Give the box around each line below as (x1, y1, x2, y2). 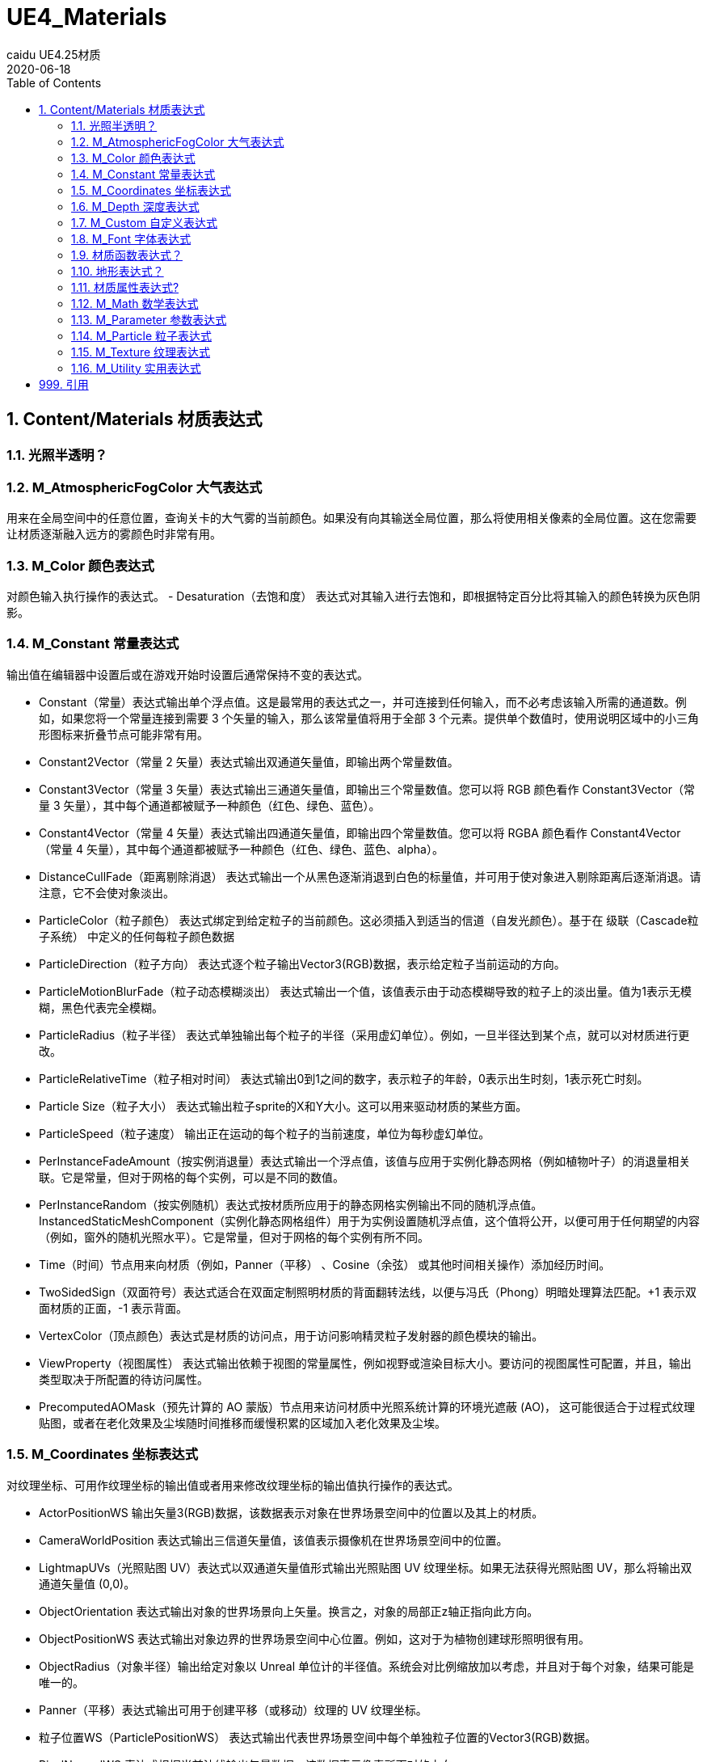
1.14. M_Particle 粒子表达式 (71, 328, 213, 343)
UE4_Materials (6, 3, 167, 31)
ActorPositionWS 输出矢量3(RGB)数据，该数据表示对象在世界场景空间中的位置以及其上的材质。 (39, 1505, 544, 1520)
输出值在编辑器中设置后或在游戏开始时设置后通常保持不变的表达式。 (6, 667, 368, 681)
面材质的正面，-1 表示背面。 (39, 1300, 188, 1315)
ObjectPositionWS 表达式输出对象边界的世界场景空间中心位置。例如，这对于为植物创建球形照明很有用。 (39, 1631, 591, 1646)
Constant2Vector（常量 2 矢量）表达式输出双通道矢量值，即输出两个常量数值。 (39, 754, 459, 769)
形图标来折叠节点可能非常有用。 (39, 727, 208, 741)
